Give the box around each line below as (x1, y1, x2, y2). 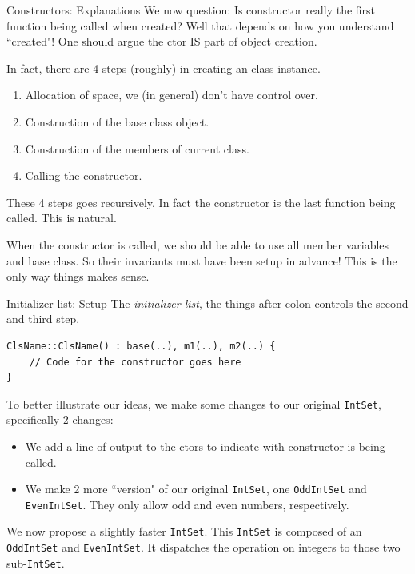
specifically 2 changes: (6, 411, 114, 428)
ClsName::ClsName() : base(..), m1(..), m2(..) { (6, 340, 276, 352)
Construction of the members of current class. (25, 140, 249, 157)
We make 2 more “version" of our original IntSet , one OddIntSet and (25, 480, 367, 497)
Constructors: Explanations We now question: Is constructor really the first (6, 2, 376, 18)
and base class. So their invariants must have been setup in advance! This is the (6, 252, 397, 269)
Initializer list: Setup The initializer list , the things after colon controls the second (6, 294, 409, 311)
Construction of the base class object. (25, 113, 209, 130)
